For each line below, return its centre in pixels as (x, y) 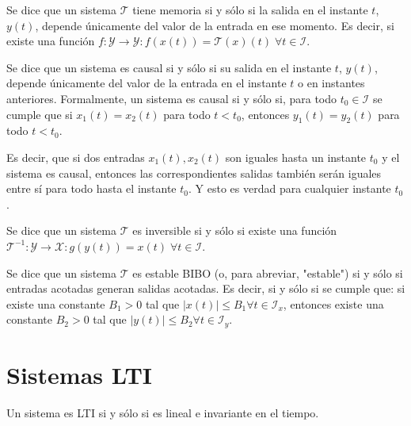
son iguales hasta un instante (296, 157)
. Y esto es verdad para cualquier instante (290, 188)
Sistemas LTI (80, 374)
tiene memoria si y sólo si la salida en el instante (250, 10)
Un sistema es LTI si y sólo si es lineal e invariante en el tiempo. (163, 412)
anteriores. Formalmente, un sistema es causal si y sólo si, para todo (172, 98)
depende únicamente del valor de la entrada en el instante (147, 83)
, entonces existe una (333, 303)
